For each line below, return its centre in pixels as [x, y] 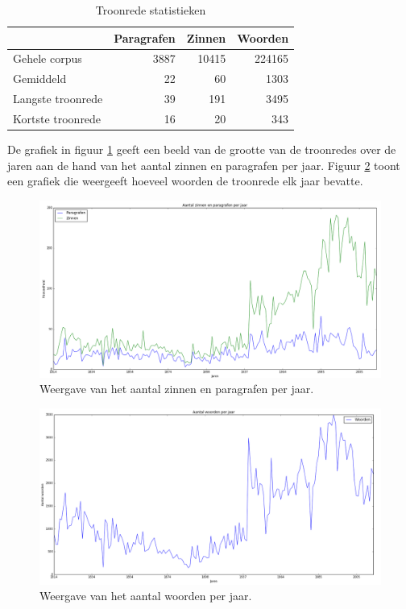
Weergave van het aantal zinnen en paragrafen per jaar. [177, 389]
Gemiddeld [40, 79]
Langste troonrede [58, 99]
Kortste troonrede [57, 118]
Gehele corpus [48, 58]
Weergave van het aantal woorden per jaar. [146, 596]
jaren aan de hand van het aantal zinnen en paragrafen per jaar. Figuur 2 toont [204, 165]
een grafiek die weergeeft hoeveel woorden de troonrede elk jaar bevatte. [185, 181]
